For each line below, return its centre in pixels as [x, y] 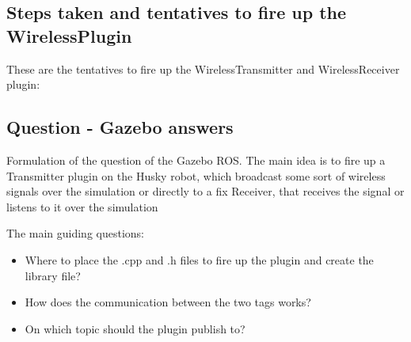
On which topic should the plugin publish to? [135, 328]
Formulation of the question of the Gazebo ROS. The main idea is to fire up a [196, 160]
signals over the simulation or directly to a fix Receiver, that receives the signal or [205, 191]
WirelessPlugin [69, 35]
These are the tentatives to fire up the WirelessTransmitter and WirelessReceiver [203, 68]
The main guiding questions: [76, 233]
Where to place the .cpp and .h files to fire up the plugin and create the [199, 259]
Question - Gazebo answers [120, 127]
